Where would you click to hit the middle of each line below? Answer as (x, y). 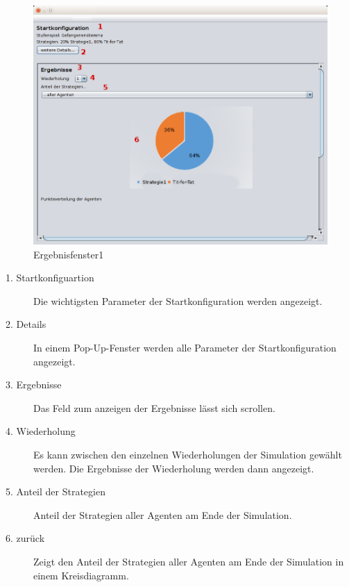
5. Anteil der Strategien (56, 491)
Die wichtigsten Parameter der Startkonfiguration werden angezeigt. (178, 300)
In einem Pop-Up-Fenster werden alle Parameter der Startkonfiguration (185, 347)
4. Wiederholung (41, 431)
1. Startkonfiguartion (50, 278)
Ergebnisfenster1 (69, 254)
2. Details (26, 324)
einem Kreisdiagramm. (81, 575)
